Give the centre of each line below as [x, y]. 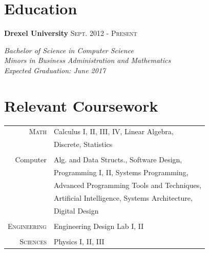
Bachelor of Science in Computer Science [69, 50]
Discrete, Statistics [83, 144]
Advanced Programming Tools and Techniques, [128, 185]
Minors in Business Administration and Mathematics [88, 60]
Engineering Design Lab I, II [99, 226]
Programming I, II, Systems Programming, [121, 172]
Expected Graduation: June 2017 [55, 70]
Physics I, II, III [79, 241]
